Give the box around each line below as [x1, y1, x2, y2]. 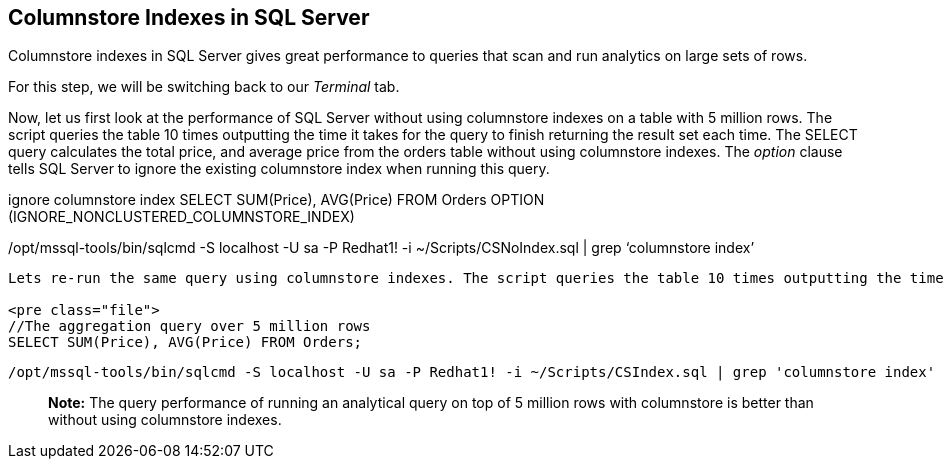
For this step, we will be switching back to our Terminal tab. [8, 78, 400, 96]
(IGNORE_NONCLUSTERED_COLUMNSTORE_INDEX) [8, 208, 355, 226]
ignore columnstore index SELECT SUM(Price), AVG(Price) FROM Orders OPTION [8, 191, 545, 209]
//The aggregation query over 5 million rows [8, 318, 371, 335]
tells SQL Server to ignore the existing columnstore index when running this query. [8, 160, 550, 178]
